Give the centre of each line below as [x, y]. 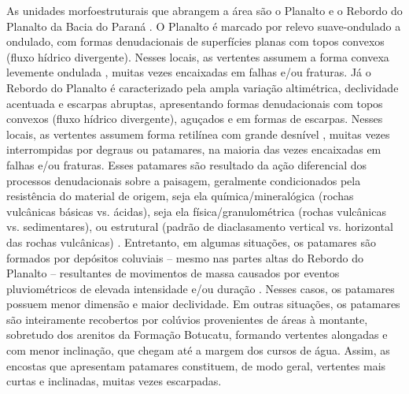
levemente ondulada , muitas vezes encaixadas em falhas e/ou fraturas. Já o [189, 72]
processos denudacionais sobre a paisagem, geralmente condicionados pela [184, 180]
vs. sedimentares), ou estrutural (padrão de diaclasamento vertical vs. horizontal [200, 227]
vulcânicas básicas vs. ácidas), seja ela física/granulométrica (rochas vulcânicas [196, 211]
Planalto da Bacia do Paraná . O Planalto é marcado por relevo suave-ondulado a [204, 26]
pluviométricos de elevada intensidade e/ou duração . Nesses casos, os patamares [201, 288]
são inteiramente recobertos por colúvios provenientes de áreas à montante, [187, 319]
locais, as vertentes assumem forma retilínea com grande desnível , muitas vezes [198, 134]
